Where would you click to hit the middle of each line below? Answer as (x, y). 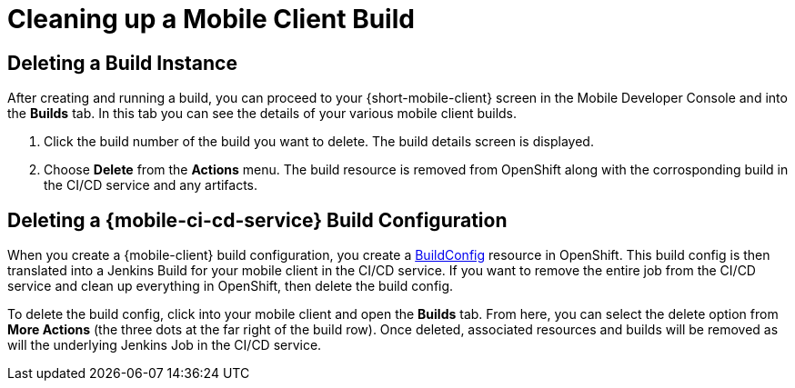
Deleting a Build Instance (122, 63)
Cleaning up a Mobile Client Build (211, 19)
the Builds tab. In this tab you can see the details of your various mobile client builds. (262, 114)
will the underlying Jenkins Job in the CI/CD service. (165, 345)
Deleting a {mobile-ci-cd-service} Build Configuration (257, 220)
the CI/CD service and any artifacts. (151, 185)
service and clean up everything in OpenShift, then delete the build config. (231, 286)
